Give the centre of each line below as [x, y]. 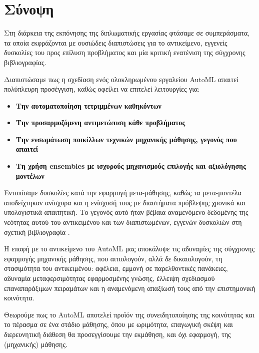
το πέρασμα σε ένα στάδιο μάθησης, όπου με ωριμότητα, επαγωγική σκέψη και [118, 324]
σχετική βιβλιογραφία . [37, 232]
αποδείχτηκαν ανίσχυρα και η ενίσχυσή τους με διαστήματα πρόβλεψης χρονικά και [125, 202]
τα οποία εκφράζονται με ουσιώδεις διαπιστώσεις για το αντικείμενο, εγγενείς [116, 42]
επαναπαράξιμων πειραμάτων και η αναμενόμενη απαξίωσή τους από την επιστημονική [130, 288]
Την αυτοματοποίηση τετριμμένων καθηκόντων [88, 105]
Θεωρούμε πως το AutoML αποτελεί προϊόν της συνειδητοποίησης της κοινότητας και [129, 314]
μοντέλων [30, 175]
